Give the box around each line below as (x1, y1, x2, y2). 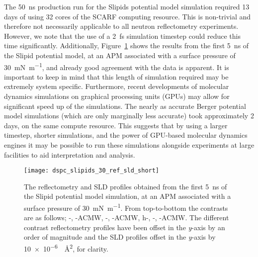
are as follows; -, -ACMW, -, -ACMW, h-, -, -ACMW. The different (24, 212, 229, 223)
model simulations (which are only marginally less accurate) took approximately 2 (4, 110, 254, 121)
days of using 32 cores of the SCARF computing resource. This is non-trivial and (4, 11, 251, 21)
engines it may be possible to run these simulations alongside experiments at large (4, 139, 255, 150)
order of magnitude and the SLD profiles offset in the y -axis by (24, 232, 216, 242)
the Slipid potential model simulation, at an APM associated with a (24, 191, 231, 201)
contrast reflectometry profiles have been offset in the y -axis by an (24, 222, 225, 232)
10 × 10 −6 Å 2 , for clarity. (24, 242, 108, 254)
